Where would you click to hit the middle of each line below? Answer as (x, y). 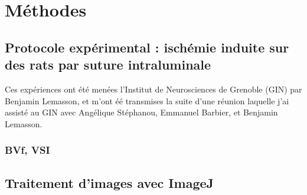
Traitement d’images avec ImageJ (109, 182)
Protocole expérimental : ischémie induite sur (147, 47)
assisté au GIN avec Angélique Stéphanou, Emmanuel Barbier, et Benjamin (141, 112)
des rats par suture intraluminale (108, 65)
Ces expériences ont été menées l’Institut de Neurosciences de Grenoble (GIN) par (153, 89)
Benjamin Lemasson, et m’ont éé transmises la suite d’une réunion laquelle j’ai (147, 100)
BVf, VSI (27, 150)
